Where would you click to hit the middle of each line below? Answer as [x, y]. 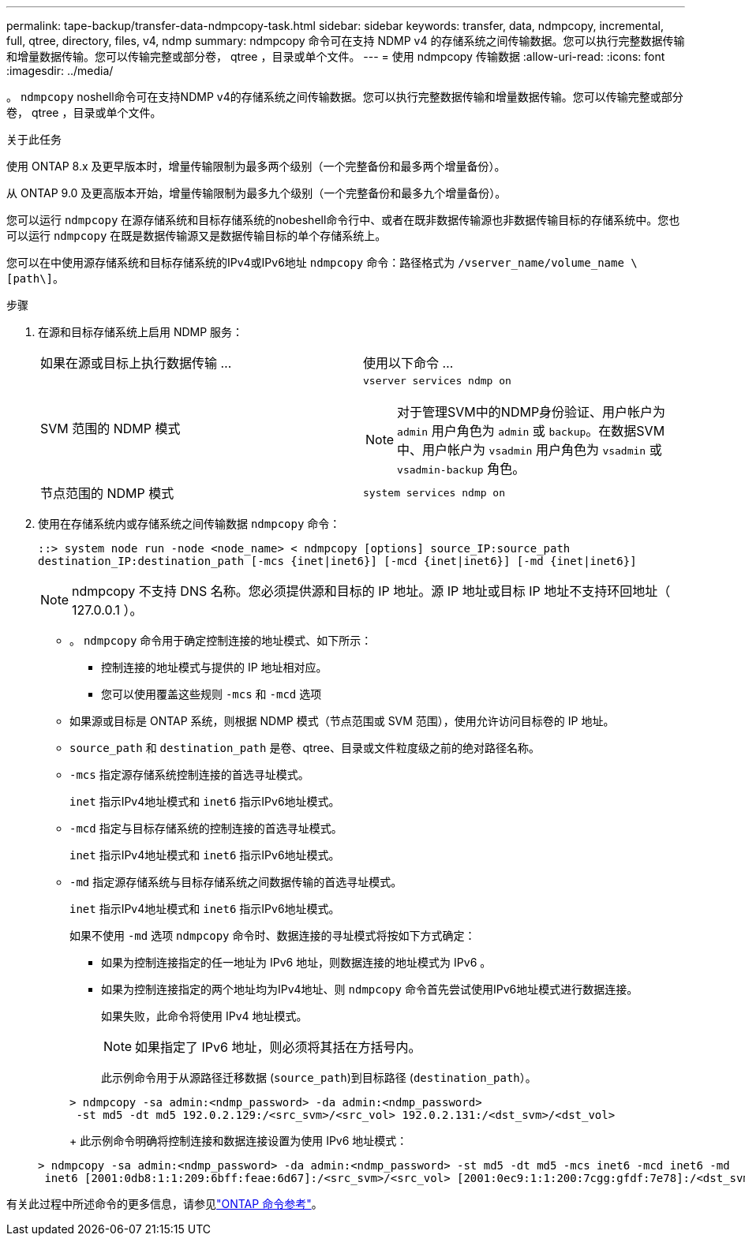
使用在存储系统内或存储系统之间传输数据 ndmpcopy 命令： [189, 524]
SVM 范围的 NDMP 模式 [110, 428]
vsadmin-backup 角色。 [461, 469]
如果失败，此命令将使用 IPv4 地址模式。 [204, 1016]
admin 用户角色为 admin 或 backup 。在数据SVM [531, 431]
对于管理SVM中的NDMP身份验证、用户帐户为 [532, 412]
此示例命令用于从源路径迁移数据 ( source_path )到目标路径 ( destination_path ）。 [319, 1077]
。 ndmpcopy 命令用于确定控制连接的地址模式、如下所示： [221, 640]
